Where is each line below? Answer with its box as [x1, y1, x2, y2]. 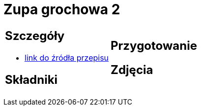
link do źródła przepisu [25, 52, 109, 63]
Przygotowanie [111, 38, 197, 53]
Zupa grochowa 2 [3, 1, 120, 18]
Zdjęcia [111, 62, 153, 77]
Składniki [5, 72, 58, 87]
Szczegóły [5, 28, 65, 43]
